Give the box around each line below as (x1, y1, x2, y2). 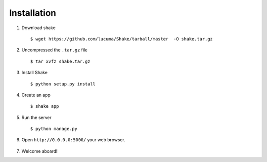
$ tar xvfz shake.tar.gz (30, 58, 90, 64)
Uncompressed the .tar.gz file (21, 47, 88, 53)
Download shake (21, 25, 56, 31)
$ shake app (30, 104, 59, 109)
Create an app (21, 92, 51, 98)
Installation (9, 7, 56, 18)
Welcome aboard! (21, 148, 58, 154)
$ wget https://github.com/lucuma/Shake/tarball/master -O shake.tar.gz (30, 36, 213, 41)
